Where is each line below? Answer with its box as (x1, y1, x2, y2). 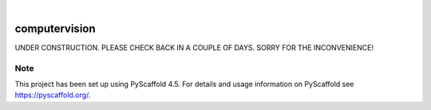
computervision (14, 22, 96, 35)
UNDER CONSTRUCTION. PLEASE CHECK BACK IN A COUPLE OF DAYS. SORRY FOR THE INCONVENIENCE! (14, 42, 374, 52)
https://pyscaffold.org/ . (14, 90, 91, 100)
